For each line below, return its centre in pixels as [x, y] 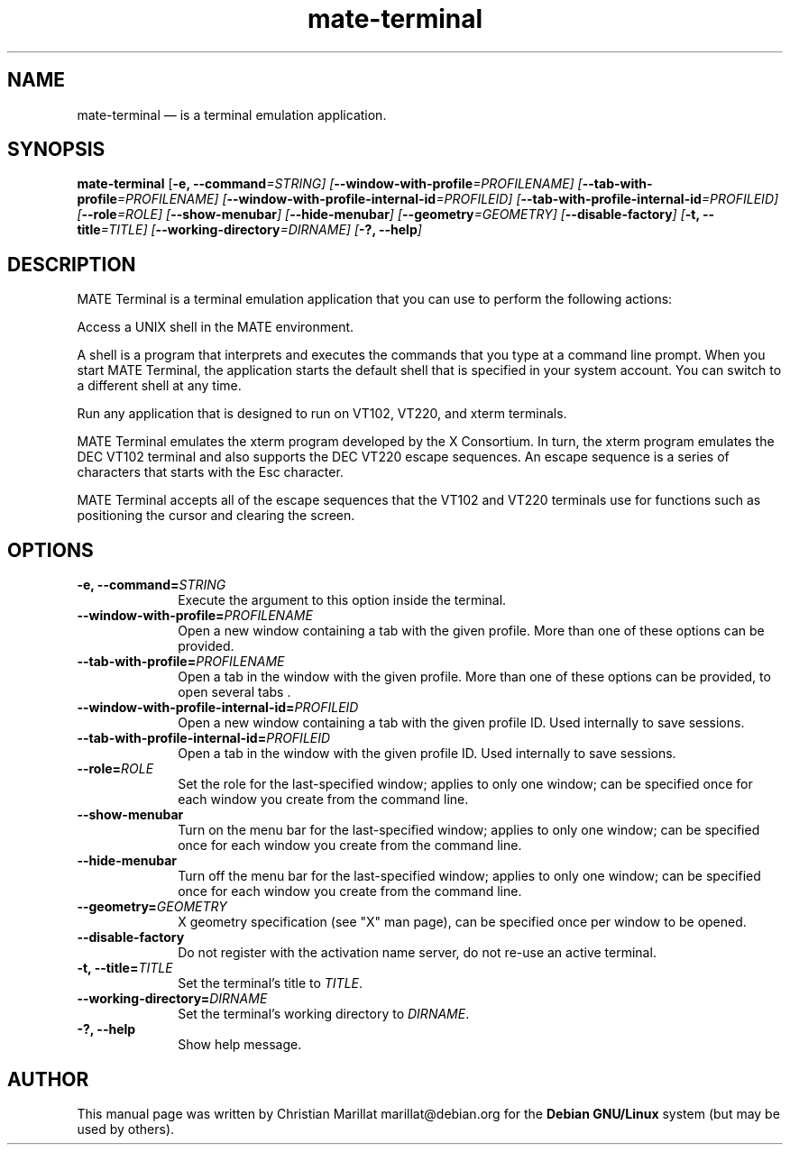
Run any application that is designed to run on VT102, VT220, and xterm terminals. [322, 414]
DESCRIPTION [72, 264]
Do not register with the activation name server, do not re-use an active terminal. [417, 953]
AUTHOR [48, 1079]
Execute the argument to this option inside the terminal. [342, 600]
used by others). [126, 1129]
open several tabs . [234, 692]
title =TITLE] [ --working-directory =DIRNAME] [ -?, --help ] [249, 230]
